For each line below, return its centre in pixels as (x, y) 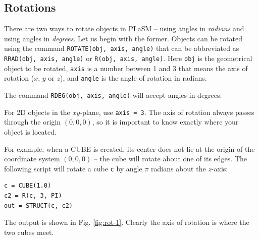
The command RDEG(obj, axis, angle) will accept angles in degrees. (113, 95)
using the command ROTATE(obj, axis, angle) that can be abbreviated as (122, 48)
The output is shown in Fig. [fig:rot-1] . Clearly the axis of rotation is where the (127, 222)
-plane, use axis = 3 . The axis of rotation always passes (167, 112)
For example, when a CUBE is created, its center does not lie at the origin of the (129, 148)
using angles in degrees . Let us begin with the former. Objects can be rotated (123, 38)
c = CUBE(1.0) (28, 186)
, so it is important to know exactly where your (165, 122)
